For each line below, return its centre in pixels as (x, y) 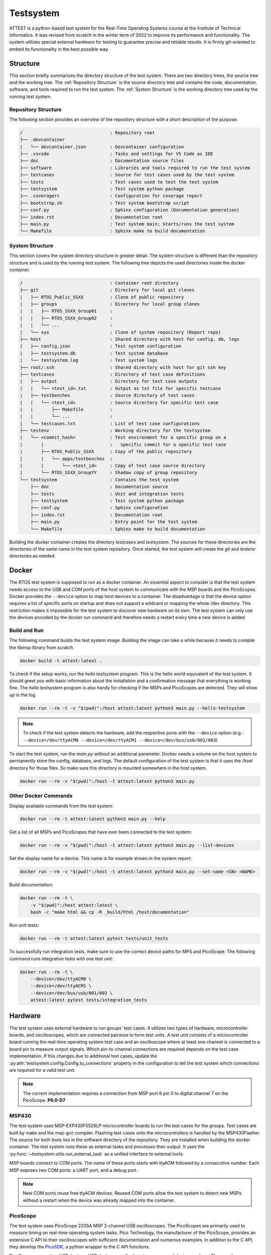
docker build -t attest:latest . (61, 661)
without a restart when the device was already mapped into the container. (99, 1200)
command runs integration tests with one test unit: (61, 958)
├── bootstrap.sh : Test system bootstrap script (105, 203)
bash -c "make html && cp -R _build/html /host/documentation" (110, 912)
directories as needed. (33, 556)
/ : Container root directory (99, 283)
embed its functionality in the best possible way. (59, 49)
